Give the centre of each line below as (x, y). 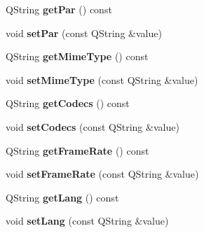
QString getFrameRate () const (77, 150)
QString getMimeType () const (77, 56)
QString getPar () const (59, 9)
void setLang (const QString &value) (87, 221)
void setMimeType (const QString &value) (102, 79)
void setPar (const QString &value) (84, 33)
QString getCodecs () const (68, 103)
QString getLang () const (62, 197)
